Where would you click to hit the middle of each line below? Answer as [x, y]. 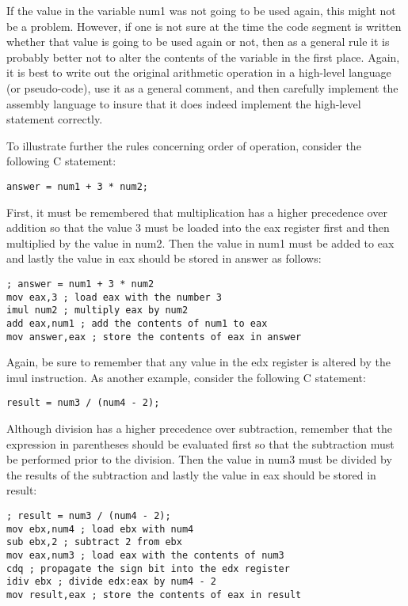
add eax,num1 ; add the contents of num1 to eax [137, 323]
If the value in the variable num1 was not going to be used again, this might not [201, 10]
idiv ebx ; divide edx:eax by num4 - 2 [111, 582]
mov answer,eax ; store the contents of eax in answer [154, 337]
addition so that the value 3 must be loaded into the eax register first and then [198, 227]
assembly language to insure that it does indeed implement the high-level [184, 103]
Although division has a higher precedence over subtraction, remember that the [199, 428]
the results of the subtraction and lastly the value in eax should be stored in [191, 474]
